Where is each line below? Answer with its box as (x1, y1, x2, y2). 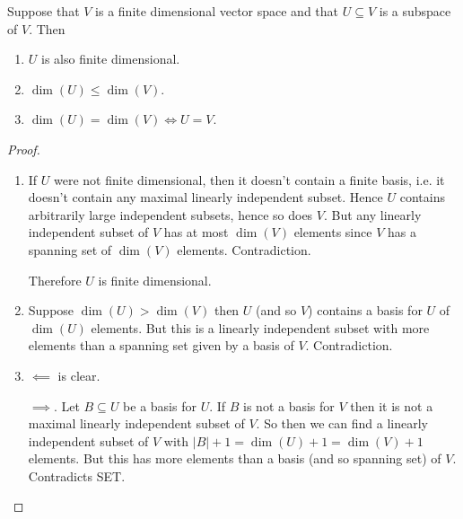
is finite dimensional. (98, 270, 212, 289)
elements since (293, 223, 372, 242)
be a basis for (123, 396, 197, 415)
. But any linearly (323, 205, 422, 224)
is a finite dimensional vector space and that (95, 2, 339, 20)
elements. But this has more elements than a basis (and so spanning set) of (28, 449, 441, 468)
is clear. (57, 365, 100, 384)
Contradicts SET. (28, 466, 126, 485)
